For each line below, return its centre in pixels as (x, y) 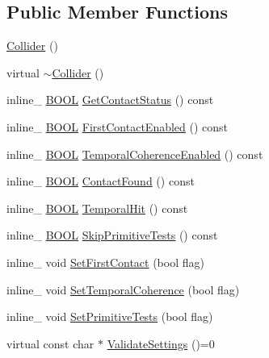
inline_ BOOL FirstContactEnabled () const (118, 126)
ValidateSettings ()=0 (161, 343)
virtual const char (50, 343)
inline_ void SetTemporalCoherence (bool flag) (123, 289)
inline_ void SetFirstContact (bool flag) (105, 262)
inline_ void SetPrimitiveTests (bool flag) (110, 316)
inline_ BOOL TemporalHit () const (97, 208)
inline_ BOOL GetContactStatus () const (110, 100)
